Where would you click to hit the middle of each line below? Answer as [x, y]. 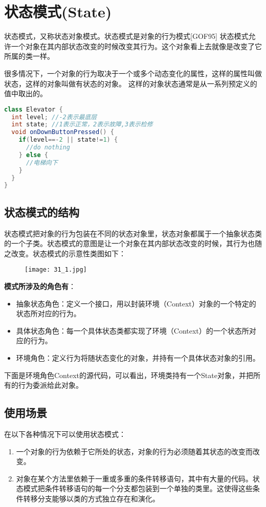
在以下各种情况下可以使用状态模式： [65, 434]
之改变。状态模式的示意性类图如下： [65, 253]
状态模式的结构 [42, 212]
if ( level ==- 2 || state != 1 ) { [68, 140]
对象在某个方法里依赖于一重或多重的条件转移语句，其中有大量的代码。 [134, 478]
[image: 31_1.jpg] [56, 270]
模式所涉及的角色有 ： [40, 286]
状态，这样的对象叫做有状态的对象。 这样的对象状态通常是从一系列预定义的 [131, 83]
